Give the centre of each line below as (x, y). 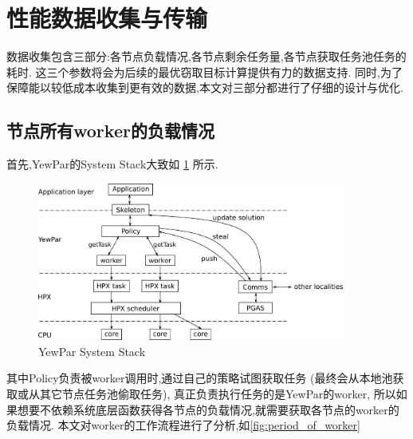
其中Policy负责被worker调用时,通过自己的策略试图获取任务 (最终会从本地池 (200, 378)
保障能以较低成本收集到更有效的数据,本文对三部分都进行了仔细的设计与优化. (205, 87)
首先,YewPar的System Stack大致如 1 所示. (112, 164)
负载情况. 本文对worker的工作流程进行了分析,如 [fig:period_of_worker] (183, 425)
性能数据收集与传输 (107, 18)
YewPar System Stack (92, 351)
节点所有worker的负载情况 (110, 131)
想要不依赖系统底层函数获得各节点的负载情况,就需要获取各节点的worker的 (208, 409)
